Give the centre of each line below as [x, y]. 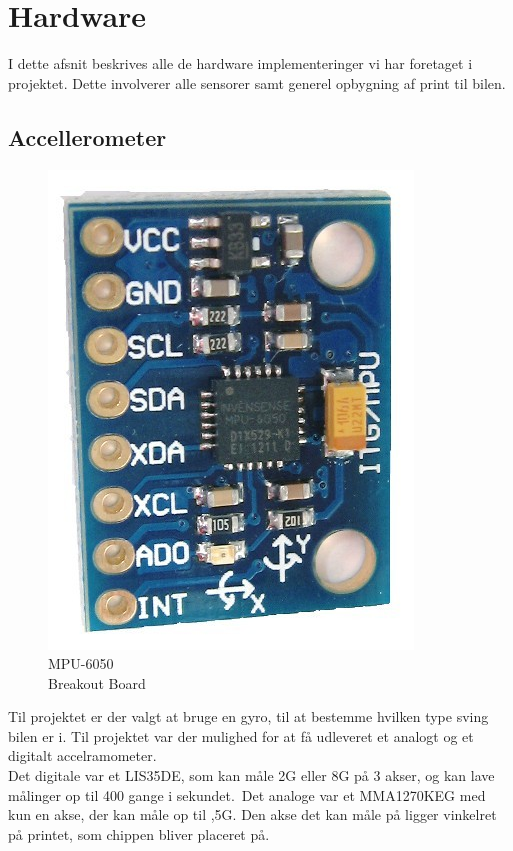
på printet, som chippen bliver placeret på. [139, 833]
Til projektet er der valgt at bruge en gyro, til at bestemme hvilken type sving [248, 716]
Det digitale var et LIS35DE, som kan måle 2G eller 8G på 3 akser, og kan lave [251, 775]
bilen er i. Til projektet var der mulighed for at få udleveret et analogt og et [241, 735]
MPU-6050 [81, 663]
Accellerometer [87, 136]
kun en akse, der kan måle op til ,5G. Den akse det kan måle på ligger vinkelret [252, 814]
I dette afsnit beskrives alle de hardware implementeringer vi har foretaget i [240, 63]
